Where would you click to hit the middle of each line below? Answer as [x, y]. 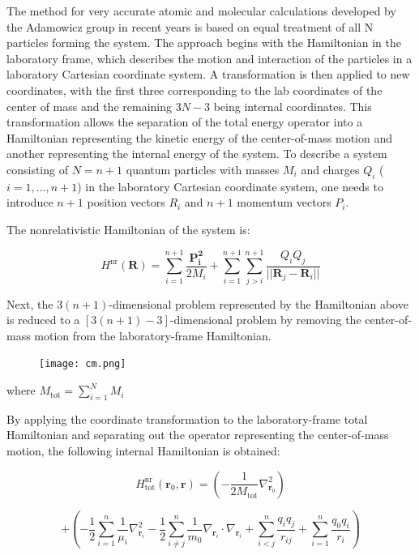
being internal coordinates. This [293, 106]
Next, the [30, 303]
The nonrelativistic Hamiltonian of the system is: [128, 229]
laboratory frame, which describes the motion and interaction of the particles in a [209, 58]
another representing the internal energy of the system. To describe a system [197, 154]
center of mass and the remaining [89, 106]
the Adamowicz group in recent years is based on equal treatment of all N [190, 26]
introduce [30, 202]
